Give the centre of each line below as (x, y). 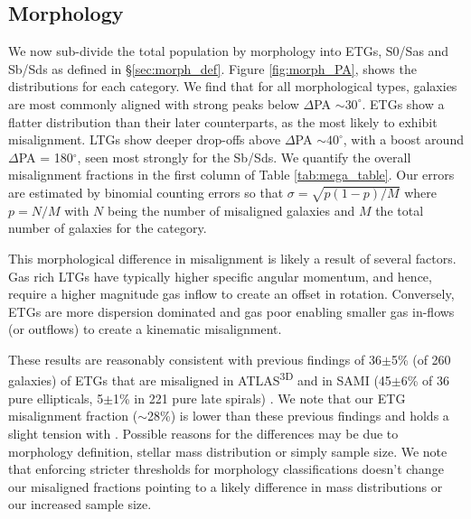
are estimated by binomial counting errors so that (146, 192)
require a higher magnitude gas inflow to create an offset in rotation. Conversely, (231, 294)
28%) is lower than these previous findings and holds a (298, 416)
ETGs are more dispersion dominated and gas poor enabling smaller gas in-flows (231, 311)
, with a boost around (403, 139)
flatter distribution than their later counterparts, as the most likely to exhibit (223, 121)
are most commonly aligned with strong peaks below (154, 103)
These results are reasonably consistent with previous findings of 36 (195, 359)
